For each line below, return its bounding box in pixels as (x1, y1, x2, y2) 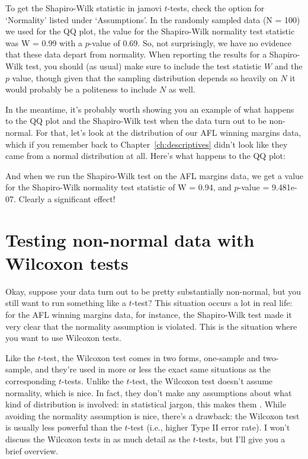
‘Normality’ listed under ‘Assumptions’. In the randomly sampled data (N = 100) (5, 13, 300, 26)
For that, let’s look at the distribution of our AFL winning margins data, (36, 126, 301, 138)
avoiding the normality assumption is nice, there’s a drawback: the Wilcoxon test (5, 409, 300, 422)
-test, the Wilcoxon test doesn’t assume (129, 374, 273, 387)
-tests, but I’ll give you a (195, 432, 285, 445)
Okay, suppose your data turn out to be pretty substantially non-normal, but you (5, 285, 301, 297)
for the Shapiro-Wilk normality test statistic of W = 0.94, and (5, 181, 232, 193)
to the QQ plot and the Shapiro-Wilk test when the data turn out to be (5, 114, 267, 127)
